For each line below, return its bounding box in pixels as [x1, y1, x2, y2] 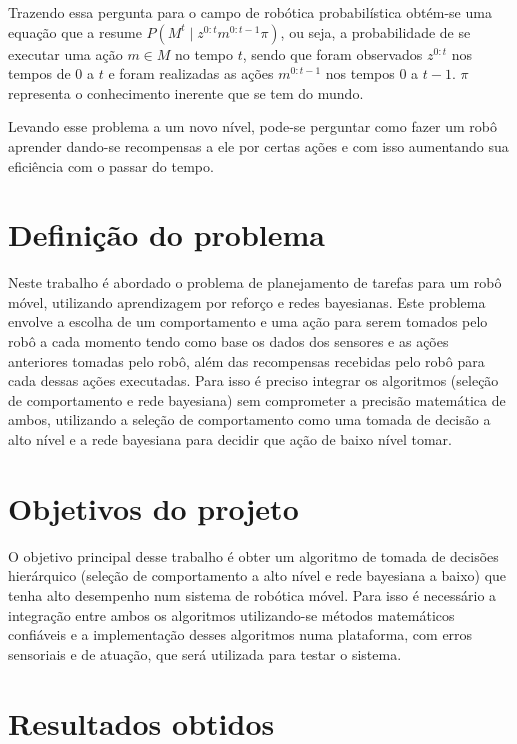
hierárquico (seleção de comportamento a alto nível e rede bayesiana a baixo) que [8, 565, 507, 586]
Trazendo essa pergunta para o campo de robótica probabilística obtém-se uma [8, 2, 492, 22]
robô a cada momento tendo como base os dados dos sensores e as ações [8, 331, 449, 352]
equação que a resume [8, 21, 142, 42]
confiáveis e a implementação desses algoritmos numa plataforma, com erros [8, 624, 473, 645]
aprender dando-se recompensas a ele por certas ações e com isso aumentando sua [8, 135, 509, 156]
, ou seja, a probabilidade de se [280, 21, 471, 42]
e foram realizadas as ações [108, 63, 274, 84]
